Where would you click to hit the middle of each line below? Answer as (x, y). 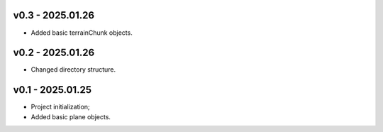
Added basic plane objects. (71, 116)
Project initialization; (60, 107)
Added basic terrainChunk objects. (82, 33)
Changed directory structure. (73, 70)
